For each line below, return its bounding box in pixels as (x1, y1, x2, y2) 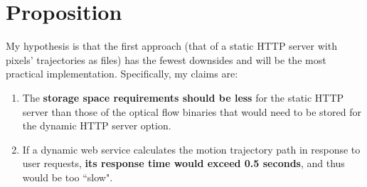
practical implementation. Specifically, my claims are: (6, 66, 238, 81)
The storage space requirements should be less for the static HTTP (22, 90, 344, 105)
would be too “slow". (22, 169, 113, 184)
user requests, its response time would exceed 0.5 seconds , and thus (22, 156, 345, 171)
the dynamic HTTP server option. (22, 118, 171, 133)
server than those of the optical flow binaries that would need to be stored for (22, 104, 361, 119)
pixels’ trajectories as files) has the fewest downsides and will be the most (6, 52, 326, 67)
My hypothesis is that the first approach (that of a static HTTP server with (6, 38, 337, 53)
